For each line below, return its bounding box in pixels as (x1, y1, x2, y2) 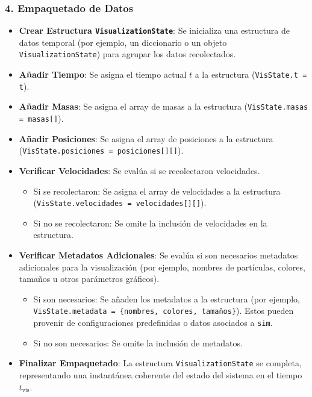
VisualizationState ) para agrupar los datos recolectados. (19, 48, 236, 60)
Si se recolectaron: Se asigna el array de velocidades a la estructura (33, 184, 281, 197)
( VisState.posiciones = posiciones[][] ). (19, 144, 184, 157)
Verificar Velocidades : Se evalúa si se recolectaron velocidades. (19, 164, 260, 177)
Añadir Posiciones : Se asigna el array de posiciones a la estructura (19, 132, 273, 145)
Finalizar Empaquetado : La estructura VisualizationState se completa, (19, 357, 302, 369)
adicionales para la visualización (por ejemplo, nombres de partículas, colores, (19, 260, 305, 273)
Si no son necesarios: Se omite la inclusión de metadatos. (33, 336, 243, 349)
